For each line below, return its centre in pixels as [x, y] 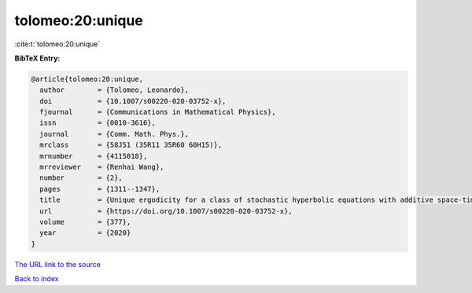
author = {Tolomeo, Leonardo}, [114, 90]
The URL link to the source [58, 264]
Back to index [37, 279]
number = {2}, [81, 178]
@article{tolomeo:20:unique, [87, 79]
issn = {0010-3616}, [98, 123]
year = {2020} [85, 233]
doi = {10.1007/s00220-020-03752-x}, [133, 101]
